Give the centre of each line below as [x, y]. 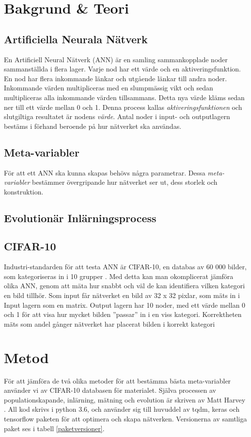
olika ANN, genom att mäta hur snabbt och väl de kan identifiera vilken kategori [125, 286]
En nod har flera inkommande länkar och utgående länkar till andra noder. [116, 78]
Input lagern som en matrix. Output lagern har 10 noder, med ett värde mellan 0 [125, 305]
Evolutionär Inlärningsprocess [80, 218]
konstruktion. [24, 191]
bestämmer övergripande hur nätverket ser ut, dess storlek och [125, 182]
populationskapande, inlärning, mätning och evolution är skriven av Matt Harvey [125, 399]
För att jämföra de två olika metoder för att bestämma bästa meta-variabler [118, 380]
